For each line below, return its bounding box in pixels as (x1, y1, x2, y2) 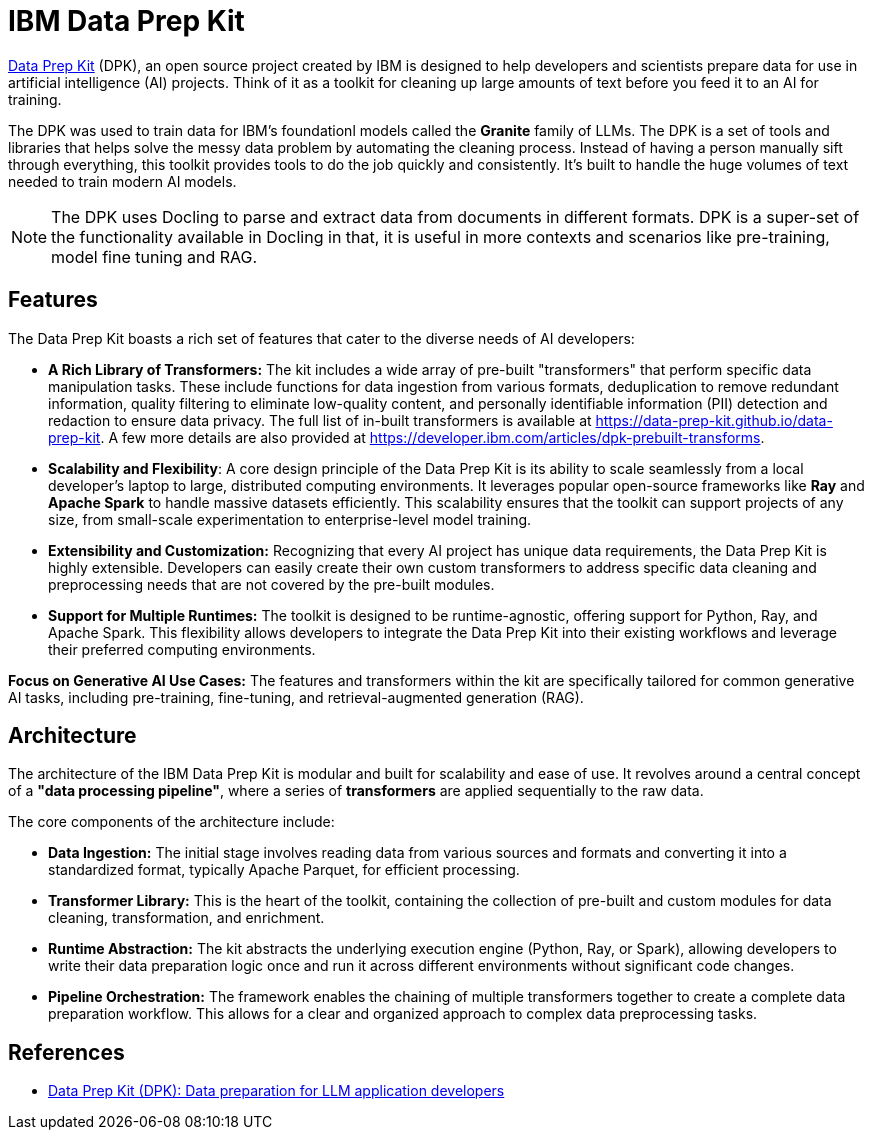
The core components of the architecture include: (8, 813, 335, 831)
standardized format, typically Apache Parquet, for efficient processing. (48, 861, 520, 879)
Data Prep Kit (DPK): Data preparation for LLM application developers (48, 1082, 505, 1100)
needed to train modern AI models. (8, 172, 237, 190)
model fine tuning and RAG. (51, 246, 258, 267)
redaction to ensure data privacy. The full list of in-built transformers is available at (48, 411, 592, 429)
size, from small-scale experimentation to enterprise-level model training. (48, 510, 532, 528)
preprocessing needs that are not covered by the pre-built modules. (48, 575, 495, 593)
